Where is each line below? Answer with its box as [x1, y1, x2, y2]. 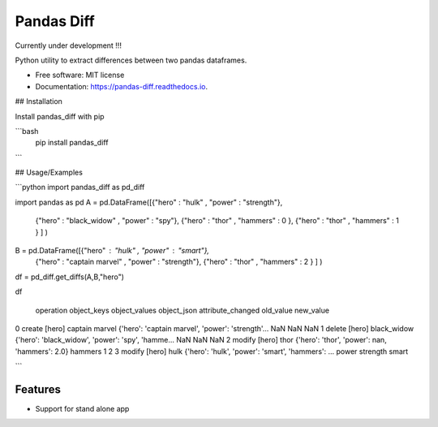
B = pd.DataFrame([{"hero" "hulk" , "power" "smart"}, [15, 246, 210, 256]
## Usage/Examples [15, 167, 83, 178]
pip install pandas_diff [35, 138, 109, 148]
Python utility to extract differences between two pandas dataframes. [15, 55, 247, 65]
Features [15, 382, 61, 396]
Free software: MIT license [35, 70, 125, 80]
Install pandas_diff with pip [15, 111, 105, 121]
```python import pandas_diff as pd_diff [15, 183, 145, 192]
